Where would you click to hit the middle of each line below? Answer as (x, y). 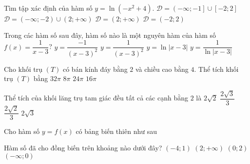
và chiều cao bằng (162, 69)
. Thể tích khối (216, 69)
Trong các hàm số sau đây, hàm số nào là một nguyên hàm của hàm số (110, 35)
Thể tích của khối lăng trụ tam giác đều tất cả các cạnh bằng (96, 98)
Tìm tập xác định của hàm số (48, 8)
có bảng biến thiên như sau (116, 131)
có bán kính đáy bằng (95, 69)
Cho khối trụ (23, 69)
